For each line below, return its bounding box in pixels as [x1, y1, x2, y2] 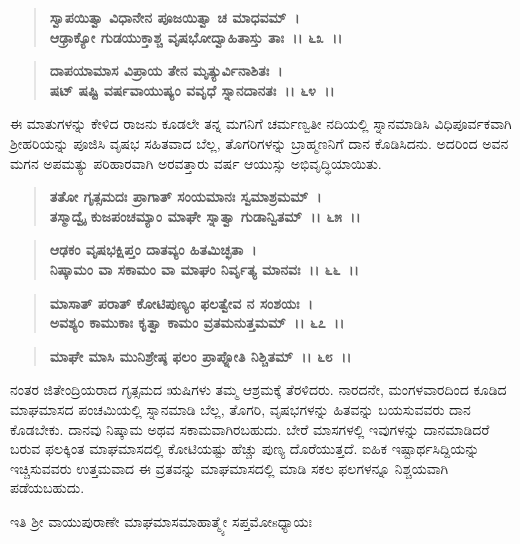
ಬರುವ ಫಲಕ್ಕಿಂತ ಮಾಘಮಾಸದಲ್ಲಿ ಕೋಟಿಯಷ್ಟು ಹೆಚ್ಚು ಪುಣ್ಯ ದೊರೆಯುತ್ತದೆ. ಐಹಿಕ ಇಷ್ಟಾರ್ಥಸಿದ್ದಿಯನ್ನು [10, 438, 480, 459]
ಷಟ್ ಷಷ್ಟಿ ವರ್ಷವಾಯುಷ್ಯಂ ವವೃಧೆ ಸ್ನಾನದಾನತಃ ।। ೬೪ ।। [49, 79, 335, 100]
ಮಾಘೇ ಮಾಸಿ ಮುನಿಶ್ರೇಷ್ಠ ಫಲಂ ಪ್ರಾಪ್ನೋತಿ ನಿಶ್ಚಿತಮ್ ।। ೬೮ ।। [49, 345, 352, 366]
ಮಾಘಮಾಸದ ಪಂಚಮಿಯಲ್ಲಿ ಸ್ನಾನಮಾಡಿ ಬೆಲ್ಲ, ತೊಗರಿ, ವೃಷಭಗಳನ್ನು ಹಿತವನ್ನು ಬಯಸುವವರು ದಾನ [10, 398, 471, 419]
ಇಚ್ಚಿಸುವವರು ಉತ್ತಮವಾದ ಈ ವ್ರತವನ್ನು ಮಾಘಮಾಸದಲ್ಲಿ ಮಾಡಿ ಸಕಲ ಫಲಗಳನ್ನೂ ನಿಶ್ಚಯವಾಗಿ [10, 457, 449, 478]
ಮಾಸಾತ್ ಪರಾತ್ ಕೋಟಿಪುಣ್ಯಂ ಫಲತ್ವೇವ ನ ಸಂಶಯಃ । [49, 292, 313, 313]
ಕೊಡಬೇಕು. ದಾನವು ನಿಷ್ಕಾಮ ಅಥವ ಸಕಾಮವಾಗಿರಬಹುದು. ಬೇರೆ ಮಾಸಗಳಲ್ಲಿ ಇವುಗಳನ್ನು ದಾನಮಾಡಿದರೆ [10, 418, 490, 439]
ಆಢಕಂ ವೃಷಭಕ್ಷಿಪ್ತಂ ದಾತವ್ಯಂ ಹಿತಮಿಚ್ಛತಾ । [49, 239, 257, 260]
